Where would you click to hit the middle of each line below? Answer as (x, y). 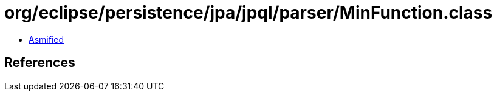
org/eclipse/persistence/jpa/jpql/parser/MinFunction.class (249, 13)
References (40, 63)
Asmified (46, 39)
